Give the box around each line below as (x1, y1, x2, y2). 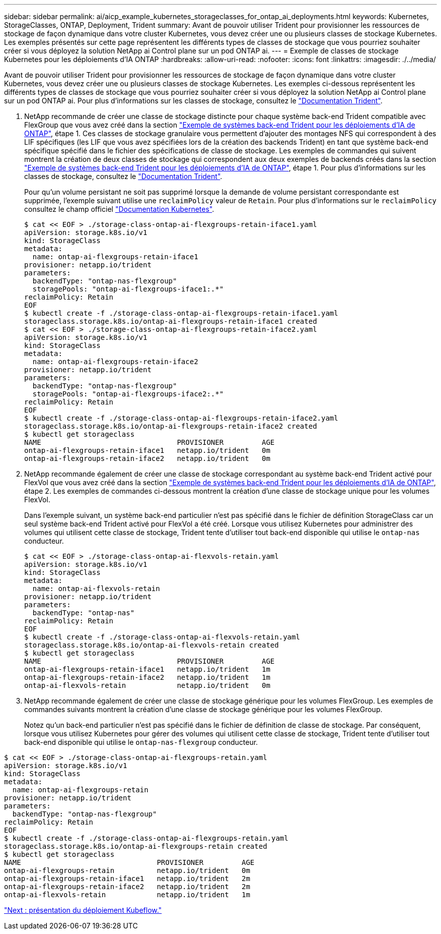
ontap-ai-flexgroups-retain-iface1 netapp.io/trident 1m (24, 665, 270, 673)
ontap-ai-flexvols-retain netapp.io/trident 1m (4, 891, 250, 899)
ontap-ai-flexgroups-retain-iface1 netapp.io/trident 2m (4, 874, 250, 883)
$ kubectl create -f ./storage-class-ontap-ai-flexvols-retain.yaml (24, 633, 300, 641)
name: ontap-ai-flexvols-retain (32, 585, 160, 593)
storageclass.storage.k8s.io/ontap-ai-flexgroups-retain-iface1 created (24, 317, 317, 325)
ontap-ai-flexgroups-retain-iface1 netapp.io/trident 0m (24, 446, 270, 454)
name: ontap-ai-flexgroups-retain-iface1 (32, 253, 198, 261)
